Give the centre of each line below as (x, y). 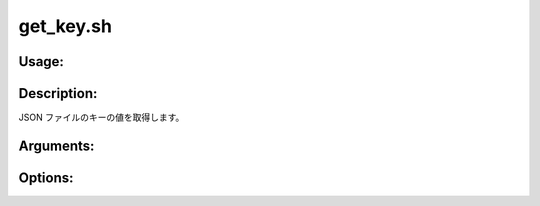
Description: (58, 93)
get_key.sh (65, 26)
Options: (46, 177)
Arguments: (56, 145)
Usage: (41, 61)
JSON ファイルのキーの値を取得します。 (101, 117)
